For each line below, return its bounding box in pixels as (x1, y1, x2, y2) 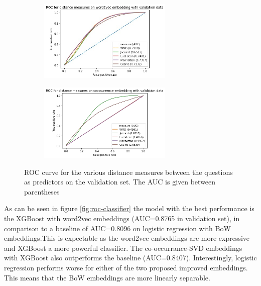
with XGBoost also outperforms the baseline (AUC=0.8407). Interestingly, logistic (4, 252, 257, 263)
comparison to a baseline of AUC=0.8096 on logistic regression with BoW (4, 223, 231, 233)
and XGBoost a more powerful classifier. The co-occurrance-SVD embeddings (4, 242, 242, 253)
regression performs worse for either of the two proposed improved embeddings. (4, 262, 248, 272)
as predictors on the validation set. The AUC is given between (24, 176, 216, 187)
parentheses (24, 186, 60, 197)
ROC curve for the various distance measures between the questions (24, 166, 233, 177)
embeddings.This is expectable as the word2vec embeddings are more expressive (4, 233, 250, 243)
